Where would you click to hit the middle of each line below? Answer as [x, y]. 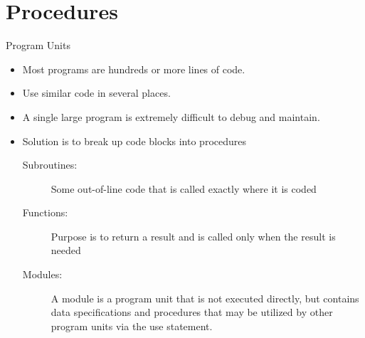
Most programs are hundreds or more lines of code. [134, 69]
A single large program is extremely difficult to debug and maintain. [171, 116]
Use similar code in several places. [96, 93]
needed [66, 250]
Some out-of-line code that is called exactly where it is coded [184, 188]
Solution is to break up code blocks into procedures [134, 141]
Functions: [45, 212]
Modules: [42, 274]
